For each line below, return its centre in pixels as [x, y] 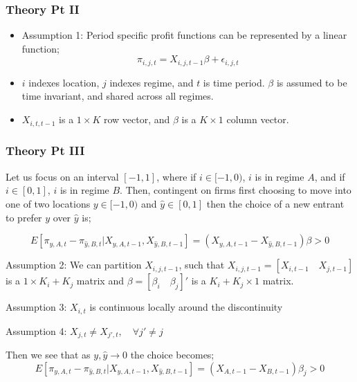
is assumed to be [312, 82]
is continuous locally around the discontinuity [186, 307]
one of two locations [48, 203]
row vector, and [137, 119]
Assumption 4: [36, 330]
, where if [176, 176]
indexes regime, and [152, 82]
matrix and [100, 281]
